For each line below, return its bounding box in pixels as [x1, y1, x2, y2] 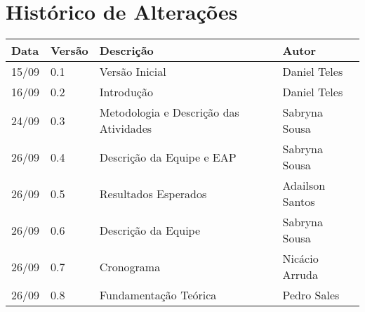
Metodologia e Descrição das [99, 104, 239, 121]
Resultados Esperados [99, 185, 207, 202]
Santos [282, 193, 315, 210]
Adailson [282, 177, 326, 194]
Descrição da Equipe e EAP [99, 148, 237, 165]
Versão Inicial [99, 63, 166, 80]
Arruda [282, 266, 318, 283]
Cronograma [99, 258, 161, 275]
